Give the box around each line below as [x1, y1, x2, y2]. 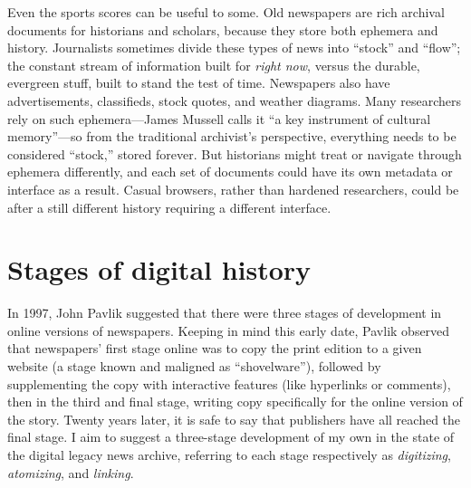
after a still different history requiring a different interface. [7, 197, 332, 216]
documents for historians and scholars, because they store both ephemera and [7, 20, 438, 39]
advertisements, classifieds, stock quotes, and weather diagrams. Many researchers [7, 91, 462, 110]
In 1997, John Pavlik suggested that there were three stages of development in [7, 303, 442, 322]
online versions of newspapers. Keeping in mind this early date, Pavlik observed [7, 321, 450, 340]
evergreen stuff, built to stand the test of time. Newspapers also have [7, 73, 390, 92]
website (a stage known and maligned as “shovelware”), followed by [7, 357, 381, 376]
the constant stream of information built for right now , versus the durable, [7, 55, 420, 74]
